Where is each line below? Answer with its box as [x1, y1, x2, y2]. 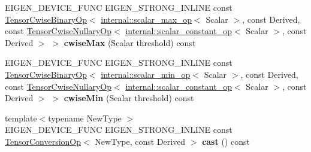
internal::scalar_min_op [101, 68, 191, 80]
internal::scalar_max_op [101, 13, 192, 25]
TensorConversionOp [5, 135, 81, 147]
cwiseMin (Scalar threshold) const [64, 92, 194, 104]
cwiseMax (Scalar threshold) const [64, 36, 196, 48]
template [5, 111, 37, 124]
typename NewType [48, 111, 122, 124]
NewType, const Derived [95, 135, 186, 147]
